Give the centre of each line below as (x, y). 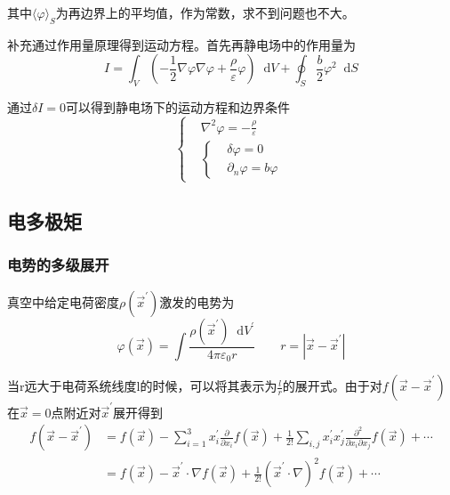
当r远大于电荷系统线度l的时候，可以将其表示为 (142, 386)
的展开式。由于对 (332, 386)
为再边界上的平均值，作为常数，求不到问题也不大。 (205, 12)
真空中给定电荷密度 (63, 301)
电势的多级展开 (58, 265)
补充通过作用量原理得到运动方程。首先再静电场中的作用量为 (181, 44)
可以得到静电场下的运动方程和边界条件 (178, 107)
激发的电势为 (197, 301)
